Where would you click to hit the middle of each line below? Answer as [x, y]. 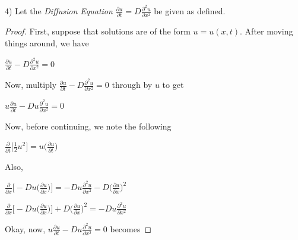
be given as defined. [190, 11]
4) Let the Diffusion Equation [59, 11]
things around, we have [47, 42]
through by [132, 85]
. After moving [267, 31]
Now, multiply [31, 85]
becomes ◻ [131, 229]
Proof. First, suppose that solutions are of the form [98, 31]
